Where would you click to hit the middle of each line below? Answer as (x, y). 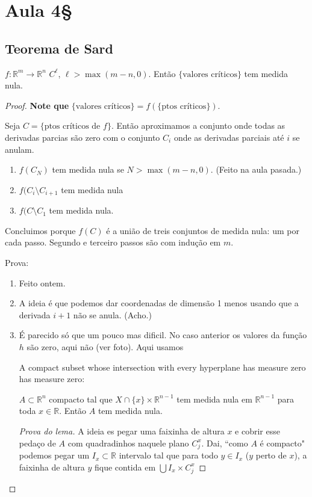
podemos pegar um (54, 455)
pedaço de (37, 443)
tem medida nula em (214, 399)
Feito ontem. (42, 282)
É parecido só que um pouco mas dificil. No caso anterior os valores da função (163, 335)
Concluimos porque (40, 230)
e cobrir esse (257, 431)
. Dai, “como (225, 443)
